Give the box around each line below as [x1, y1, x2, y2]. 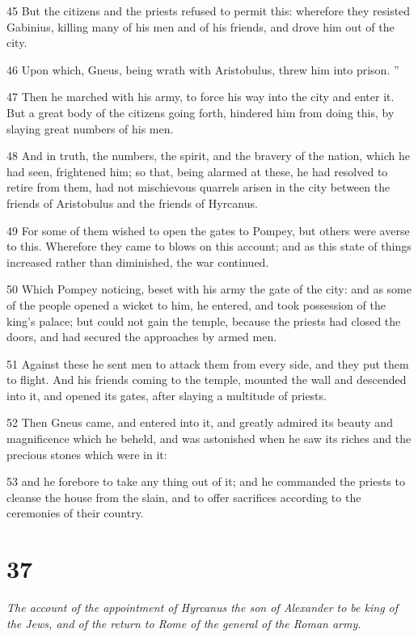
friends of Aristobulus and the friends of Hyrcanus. [6, 194, 258, 211]
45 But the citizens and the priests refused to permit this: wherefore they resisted [6, 2, 411, 19]
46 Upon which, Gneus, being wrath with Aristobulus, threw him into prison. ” [6, 61, 399, 78]
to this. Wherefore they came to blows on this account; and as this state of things [6, 238, 412, 255]
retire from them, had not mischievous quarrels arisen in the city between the [6, 179, 391, 196]
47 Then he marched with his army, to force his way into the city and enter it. [6, 88, 395, 105]
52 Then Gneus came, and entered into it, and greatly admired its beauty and [6, 414, 393, 431]
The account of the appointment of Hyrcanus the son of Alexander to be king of [6, 599, 399, 616]
